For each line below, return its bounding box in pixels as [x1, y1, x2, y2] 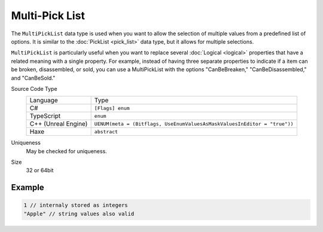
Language [29, 96, 58, 105]
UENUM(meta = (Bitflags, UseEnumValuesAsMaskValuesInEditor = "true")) [94, 120, 294, 127]
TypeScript [29, 112, 61, 120]
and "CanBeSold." [11, 74, 56, 81]
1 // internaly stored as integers [23, 202, 128, 209]
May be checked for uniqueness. [26, 147, 107, 155]
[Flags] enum [94, 105, 130, 111]
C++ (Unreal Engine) [29, 120, 88, 128]
